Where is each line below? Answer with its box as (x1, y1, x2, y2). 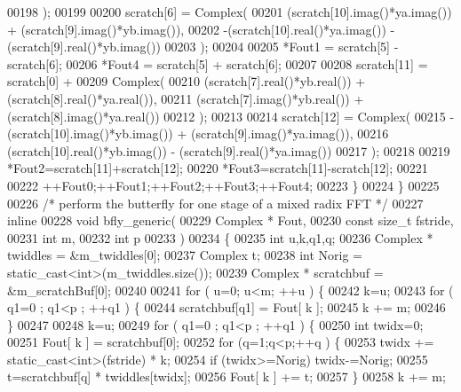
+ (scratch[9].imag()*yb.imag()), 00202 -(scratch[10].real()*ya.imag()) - (7, 20, 395, 38)
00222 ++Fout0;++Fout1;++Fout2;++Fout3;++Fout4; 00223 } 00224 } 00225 (7, 176, 440, 194)
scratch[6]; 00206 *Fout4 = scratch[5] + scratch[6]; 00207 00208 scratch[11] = (7, 54, 428, 73)
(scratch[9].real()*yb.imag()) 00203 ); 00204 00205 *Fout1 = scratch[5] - (7, 37, 399, 56)
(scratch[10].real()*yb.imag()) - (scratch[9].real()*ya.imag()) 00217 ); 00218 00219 (7, 141, 450, 160)
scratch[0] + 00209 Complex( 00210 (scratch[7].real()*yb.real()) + (7, 72, 366, 90)
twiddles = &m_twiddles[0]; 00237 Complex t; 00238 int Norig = (7, 246, 362, 264)
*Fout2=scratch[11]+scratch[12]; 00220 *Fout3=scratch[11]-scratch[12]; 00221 (7, 159, 428, 177)
